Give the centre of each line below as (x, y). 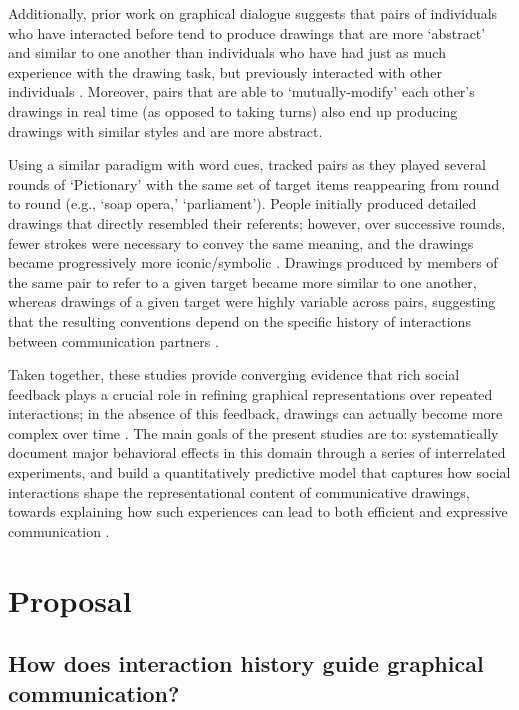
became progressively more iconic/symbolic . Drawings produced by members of (253, 262)
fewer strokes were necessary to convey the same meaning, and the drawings (241, 242)
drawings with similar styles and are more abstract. (165, 130)
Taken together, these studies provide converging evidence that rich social (234, 374)
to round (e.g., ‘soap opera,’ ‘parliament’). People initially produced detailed (242, 203)
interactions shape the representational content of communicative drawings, (239, 491)
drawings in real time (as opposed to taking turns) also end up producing (233, 110)
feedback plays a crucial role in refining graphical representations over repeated (250, 393)
